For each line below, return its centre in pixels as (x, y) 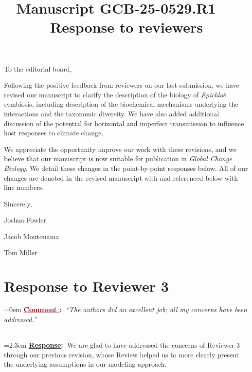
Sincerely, (18, 203)
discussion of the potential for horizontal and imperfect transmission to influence (124, 123)
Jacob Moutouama (32, 236)
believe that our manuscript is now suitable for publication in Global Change (118, 158)
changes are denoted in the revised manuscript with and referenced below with (121, 177)
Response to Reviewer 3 (86, 286)
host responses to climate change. (54, 133)
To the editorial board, (38, 68)
